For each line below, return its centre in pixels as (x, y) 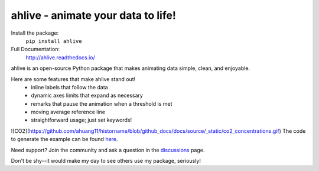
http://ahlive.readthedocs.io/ (61, 57)
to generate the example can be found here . (64, 139)
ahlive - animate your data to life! (94, 15)
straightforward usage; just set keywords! (82, 120)
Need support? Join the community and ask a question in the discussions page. (108, 150)
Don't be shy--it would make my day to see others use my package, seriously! (106, 161)
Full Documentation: (35, 49)
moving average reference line (68, 112)
